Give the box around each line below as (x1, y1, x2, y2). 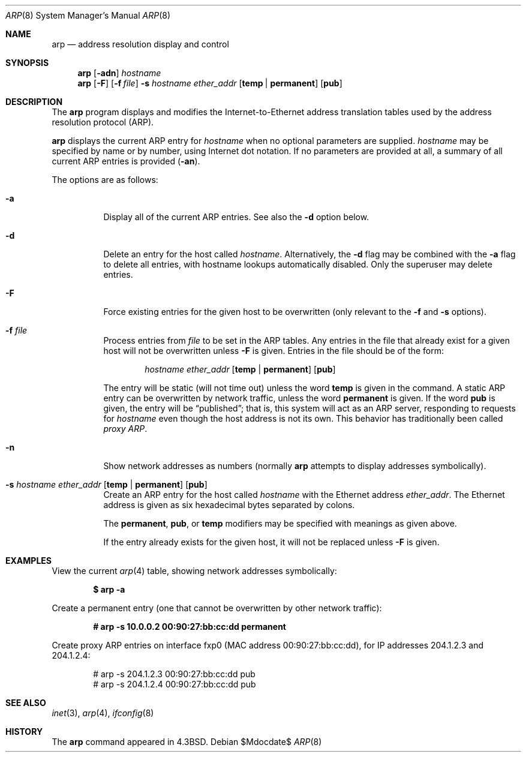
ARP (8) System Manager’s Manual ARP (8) (5, 10, 171, 20)
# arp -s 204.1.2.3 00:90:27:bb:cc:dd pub (93, 669, 256, 679)
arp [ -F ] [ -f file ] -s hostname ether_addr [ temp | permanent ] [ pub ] (77, 78, 342, 88)
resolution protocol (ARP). (52, 117, 154, 127)
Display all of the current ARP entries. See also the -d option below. (103, 212, 369, 222)
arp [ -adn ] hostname (77, 68, 161, 78)
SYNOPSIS (5, 58, 49, 68)
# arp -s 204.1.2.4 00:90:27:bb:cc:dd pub (93, 679, 256, 689)
